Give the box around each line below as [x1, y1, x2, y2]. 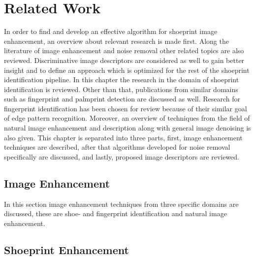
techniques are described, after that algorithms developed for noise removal [4, 142, 230, 152]
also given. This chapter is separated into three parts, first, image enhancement [4, 132, 243, 142]
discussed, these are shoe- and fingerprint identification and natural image [4, 208, 227, 219]
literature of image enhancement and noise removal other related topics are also [4, 45, 244, 56]
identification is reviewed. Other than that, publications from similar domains [4, 84, 238, 94]
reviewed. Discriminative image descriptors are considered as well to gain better [4, 55, 245, 65]
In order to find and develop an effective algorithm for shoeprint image [4, 26, 218, 36]
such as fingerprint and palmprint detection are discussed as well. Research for [4, 94, 241, 104]
